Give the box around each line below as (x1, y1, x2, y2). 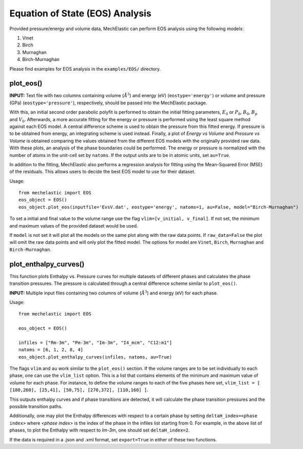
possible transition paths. (9, 403, 63, 409)
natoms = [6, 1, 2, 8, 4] (18, 347, 84, 353)
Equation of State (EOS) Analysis (9, 8, 152, 19)
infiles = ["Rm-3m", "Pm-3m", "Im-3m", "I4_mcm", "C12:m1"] (18, 340, 172, 345)
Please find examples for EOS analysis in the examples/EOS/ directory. (9, 65, 161, 72)
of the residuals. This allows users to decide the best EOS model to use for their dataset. (9, 169, 196, 175)
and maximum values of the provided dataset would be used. (9, 222, 138, 229)
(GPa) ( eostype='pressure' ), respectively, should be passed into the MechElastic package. (9, 100, 207, 106)
